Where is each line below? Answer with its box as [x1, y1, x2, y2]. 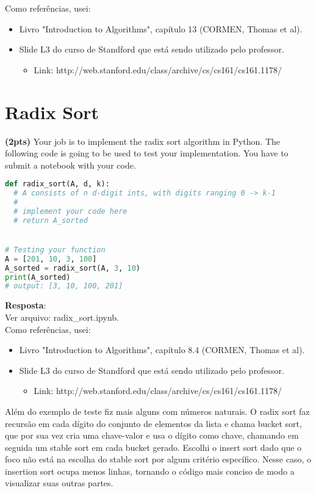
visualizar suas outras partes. [5, 477, 113, 489]
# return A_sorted [13, 216, 88, 225]
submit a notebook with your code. [5, 158, 136, 171]
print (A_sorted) [5, 272, 71, 282]
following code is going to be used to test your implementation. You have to [5, 147, 289, 159]
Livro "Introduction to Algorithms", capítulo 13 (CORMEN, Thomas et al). [19, 22, 303, 35]
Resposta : [5, 299, 46, 312]
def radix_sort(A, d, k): [5, 180, 110, 189]
